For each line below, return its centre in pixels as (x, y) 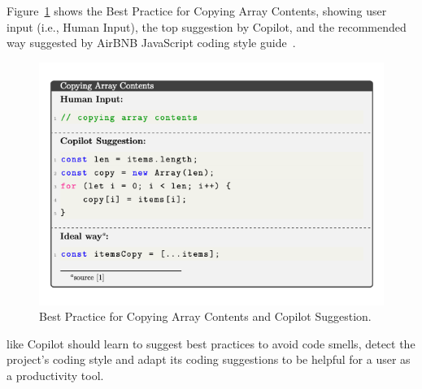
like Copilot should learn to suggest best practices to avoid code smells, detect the (211, 343)
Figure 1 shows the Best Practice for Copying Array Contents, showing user (197, 11)
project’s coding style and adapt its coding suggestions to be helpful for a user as (209, 359)
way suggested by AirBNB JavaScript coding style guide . (151, 43)
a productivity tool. (55, 376)
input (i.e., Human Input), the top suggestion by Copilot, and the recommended (207, 26)
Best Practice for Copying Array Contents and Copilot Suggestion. (205, 316)
